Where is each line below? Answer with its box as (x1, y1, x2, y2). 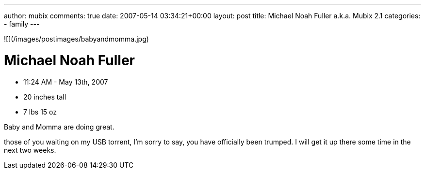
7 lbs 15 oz (23, 107, 57, 116)
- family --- (4, 20, 40, 28)
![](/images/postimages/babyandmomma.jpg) (4, 35, 149, 43)
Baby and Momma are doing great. (4, 122, 114, 131)
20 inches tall (23, 92, 66, 101)
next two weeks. (4, 145, 56, 154)
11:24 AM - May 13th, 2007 (23, 77, 108, 86)
